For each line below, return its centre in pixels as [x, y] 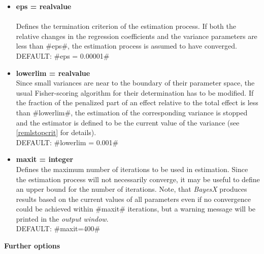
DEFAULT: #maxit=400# [58, 228]
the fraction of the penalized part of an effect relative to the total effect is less [137, 102]
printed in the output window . [62, 218]
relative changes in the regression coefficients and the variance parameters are [137, 36]
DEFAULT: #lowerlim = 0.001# [67, 142]
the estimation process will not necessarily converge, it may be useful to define [138, 179]
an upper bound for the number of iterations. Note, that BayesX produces [131, 189]
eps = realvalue [44, 6]
